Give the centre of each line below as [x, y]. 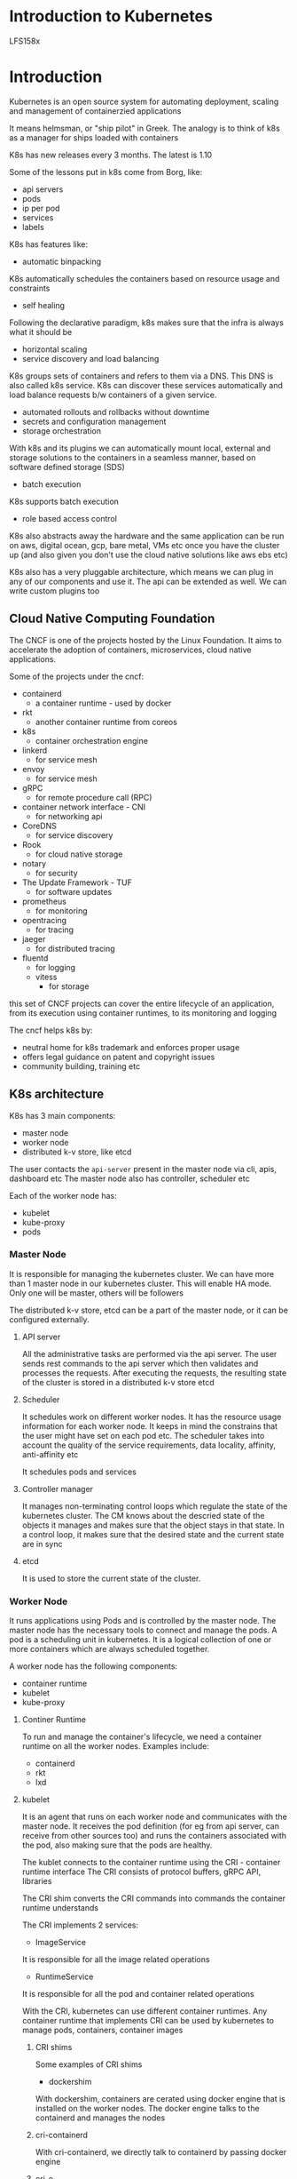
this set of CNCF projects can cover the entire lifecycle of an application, [142, 1003]
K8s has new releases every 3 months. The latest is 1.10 [111, 155]
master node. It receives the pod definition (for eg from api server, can [150, 1826]
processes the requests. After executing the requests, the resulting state [154, 1373]
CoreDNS [39, 826]
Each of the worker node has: [63, 1195]
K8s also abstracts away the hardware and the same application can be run [147, 536]
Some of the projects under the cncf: [77, 676]
